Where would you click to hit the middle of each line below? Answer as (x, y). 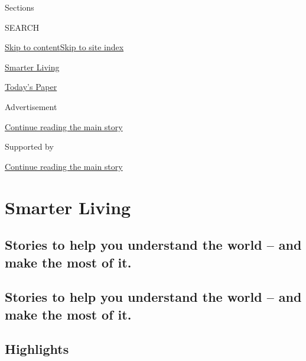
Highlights (37, 349)
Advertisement (31, 106)
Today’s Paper (31, 87)
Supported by (29, 146)
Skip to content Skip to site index (64, 47)
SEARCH (22, 27)
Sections (19, 7)
